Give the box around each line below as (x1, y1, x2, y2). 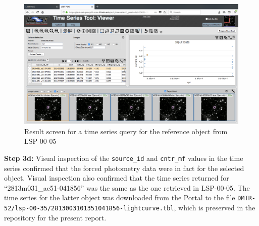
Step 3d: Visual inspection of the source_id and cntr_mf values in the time (4, 152, 243, 163)
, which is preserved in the (174, 202, 255, 212)
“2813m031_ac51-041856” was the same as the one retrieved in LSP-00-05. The (4, 182, 250, 193)
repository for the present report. (4, 212, 107, 222)
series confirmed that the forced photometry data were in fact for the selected (4, 162, 244, 173)
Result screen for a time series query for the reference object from (24, 126, 228, 136)
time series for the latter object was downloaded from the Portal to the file (4, 192, 235, 203)
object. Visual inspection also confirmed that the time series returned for (4, 173, 229, 183)
